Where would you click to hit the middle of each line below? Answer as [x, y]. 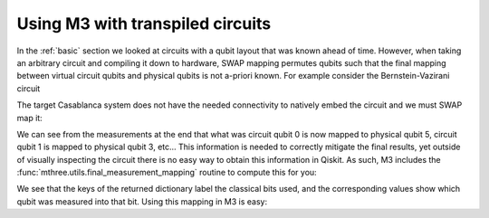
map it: [29, 118]
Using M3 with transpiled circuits [144, 24]
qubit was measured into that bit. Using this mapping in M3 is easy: [142, 201]
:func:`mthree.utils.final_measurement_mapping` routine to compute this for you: [167, 173]
